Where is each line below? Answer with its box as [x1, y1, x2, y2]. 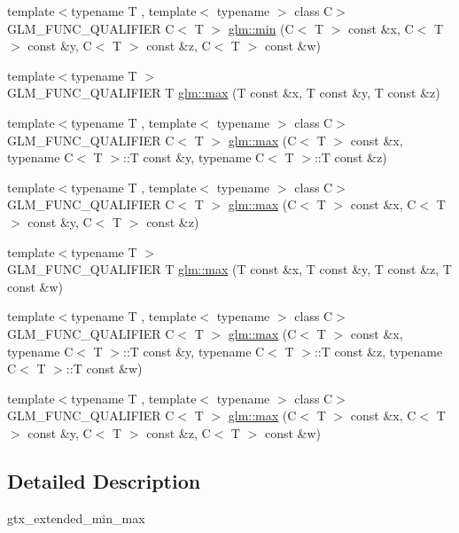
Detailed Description [7, 466, 201, 494]
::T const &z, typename [314, 341, 443, 360]
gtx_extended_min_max [7, 508, 145, 527]
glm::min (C [228, 19, 294, 37]
